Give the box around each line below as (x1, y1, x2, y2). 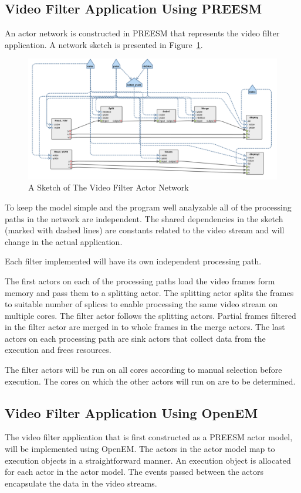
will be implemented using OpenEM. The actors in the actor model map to (5, 443, 275, 455)
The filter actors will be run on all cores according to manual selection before (5, 363, 282, 376)
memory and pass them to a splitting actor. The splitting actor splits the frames (5, 286, 294, 298)
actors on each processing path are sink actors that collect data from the (5, 332, 266, 344)
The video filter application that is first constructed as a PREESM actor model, (5, 431, 293, 443)
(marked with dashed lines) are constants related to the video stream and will (5, 224, 285, 236)
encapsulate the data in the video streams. (5, 477, 157, 489)
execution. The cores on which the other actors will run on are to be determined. (5, 375, 296, 387)
